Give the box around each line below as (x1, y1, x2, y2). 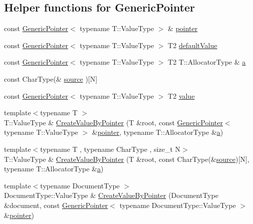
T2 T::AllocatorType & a (168, 57, 246, 67)
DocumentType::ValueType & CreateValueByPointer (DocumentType (4, 190, 218, 200)
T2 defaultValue (168, 40, 217, 50)
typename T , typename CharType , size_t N (40, 143, 181, 154)
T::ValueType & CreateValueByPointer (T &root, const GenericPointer (4, 117, 223, 127)
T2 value (168, 90, 195, 101)
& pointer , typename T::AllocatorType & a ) (92, 127, 223, 137)
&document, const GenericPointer (4, 199, 108, 210)
